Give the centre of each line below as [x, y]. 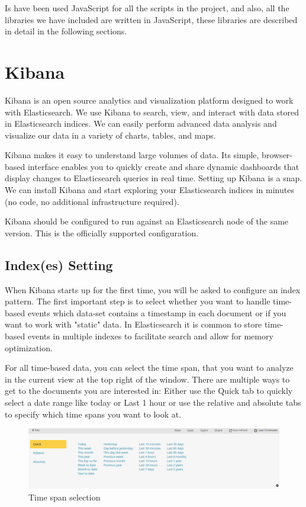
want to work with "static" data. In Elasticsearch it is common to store [133, 324]
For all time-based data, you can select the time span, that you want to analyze [149, 368]
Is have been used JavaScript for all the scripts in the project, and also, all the [147, 8]
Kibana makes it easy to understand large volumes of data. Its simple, [132, 155]
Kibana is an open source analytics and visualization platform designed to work [149, 100]
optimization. [29, 347]
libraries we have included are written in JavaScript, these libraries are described [151, 19]
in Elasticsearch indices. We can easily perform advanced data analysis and [141, 123]
